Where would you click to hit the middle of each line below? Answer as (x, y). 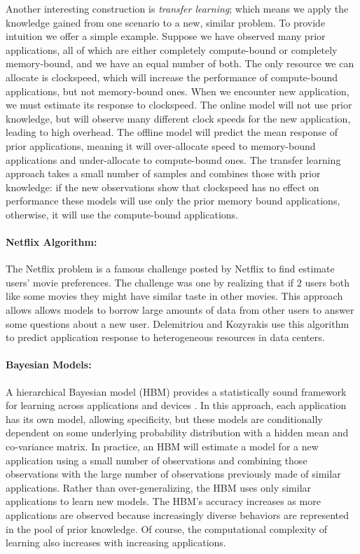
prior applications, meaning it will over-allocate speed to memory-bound (161, 145)
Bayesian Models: (49, 365)
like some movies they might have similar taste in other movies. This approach (174, 296)
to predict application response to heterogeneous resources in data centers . (165, 337)
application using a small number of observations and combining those (157, 460)
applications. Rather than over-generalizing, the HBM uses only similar (159, 487)
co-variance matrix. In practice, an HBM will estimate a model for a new (162, 446)
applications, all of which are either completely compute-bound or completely (172, 49)
